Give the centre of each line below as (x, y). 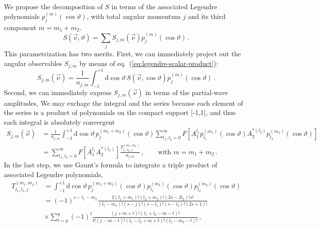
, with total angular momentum (134, 16)
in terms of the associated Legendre (164, 6)
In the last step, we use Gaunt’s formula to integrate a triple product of (111, 165)
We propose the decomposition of (53, 6)
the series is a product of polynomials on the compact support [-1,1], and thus (120, 112)
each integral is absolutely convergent (59, 122)
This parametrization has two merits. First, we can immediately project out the (122, 54)
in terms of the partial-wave (187, 92)
